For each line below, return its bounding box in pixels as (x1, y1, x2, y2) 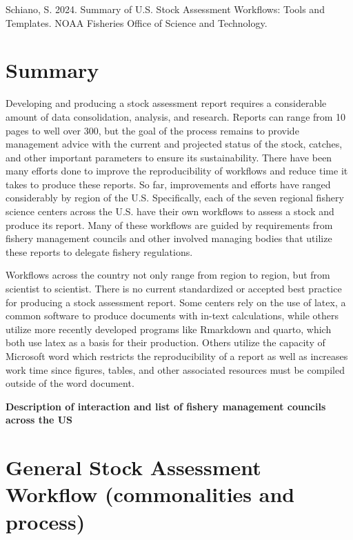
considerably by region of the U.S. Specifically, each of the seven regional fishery (6, 190, 344, 205)
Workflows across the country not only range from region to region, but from (6, 268, 330, 282)
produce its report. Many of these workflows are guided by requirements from (6, 217, 333, 232)
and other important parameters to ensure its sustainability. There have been (6, 150, 332, 164)
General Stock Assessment (6, 453, 261, 481)
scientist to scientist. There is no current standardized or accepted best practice (6, 281, 342, 296)
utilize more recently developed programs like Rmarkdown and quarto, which (6, 321, 332, 336)
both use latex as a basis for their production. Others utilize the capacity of (6, 335, 325, 350)
